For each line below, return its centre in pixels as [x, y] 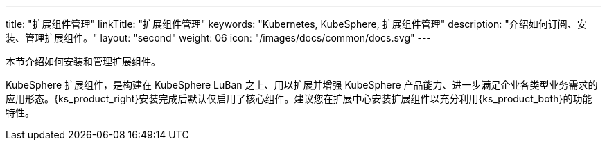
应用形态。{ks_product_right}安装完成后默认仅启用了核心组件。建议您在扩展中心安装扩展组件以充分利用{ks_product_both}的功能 [299, 99]
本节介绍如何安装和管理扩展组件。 [83, 61]
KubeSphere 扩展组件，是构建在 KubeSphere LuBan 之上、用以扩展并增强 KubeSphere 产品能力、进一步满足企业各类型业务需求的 [302, 85]
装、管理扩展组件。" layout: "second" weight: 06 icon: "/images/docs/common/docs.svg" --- [218, 38]
